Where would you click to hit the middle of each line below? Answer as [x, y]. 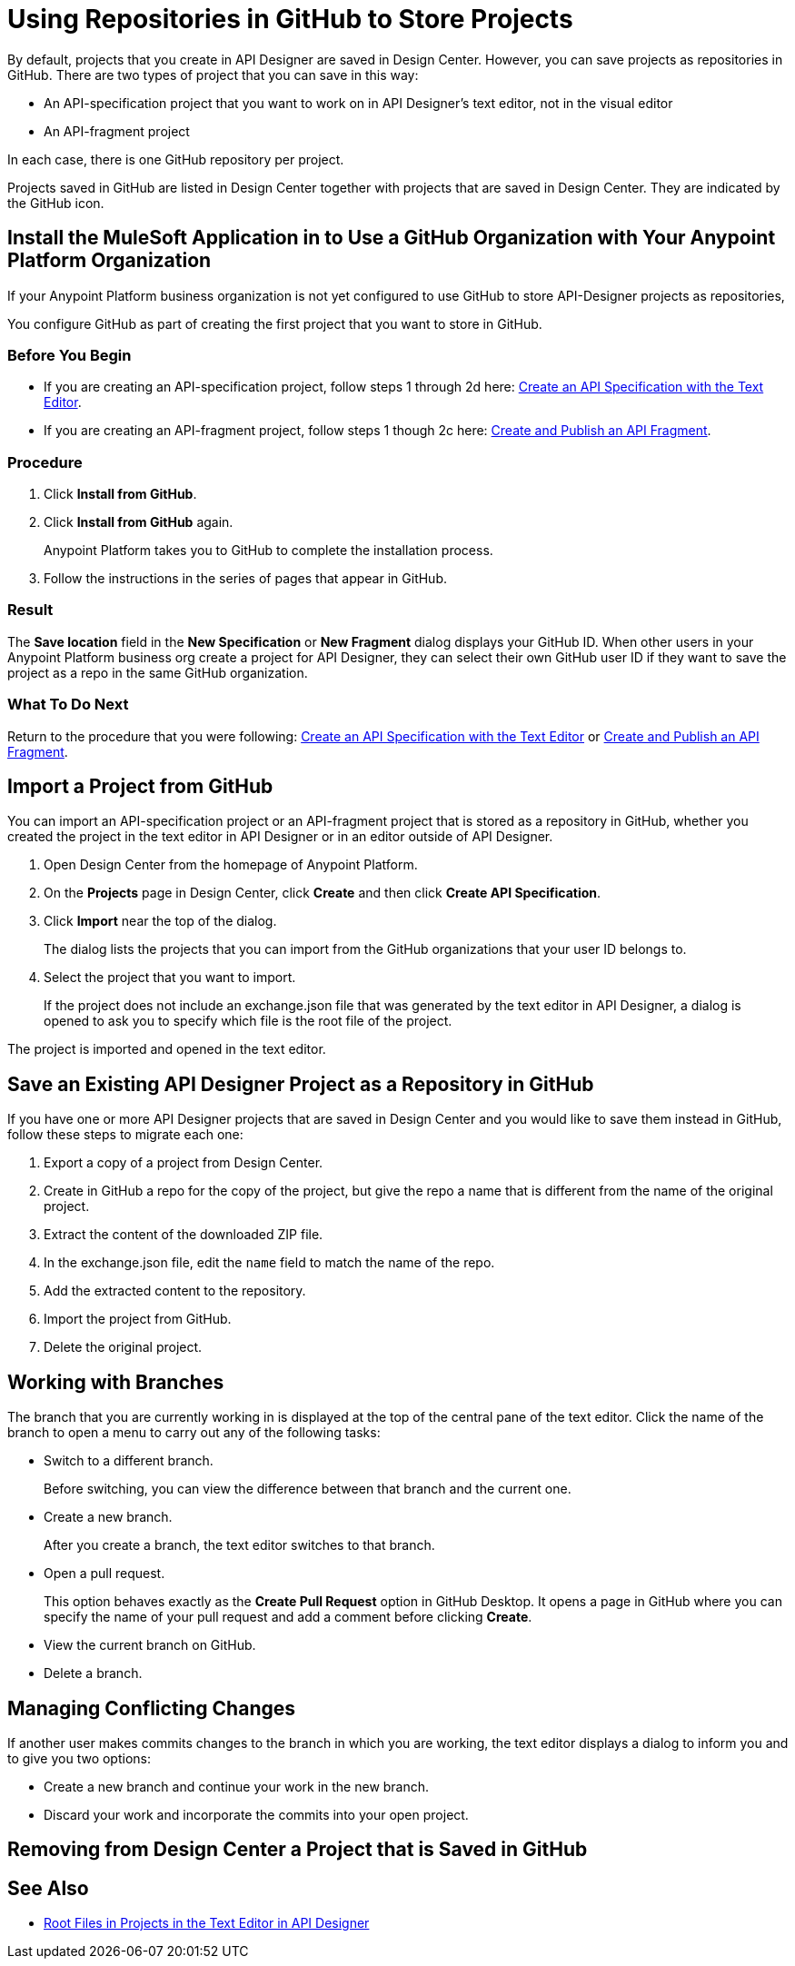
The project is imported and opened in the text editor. [167, 1049]
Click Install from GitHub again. [139, 522]
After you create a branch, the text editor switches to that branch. [239, 1545]
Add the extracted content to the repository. [175, 1291]
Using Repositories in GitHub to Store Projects [290, 19]
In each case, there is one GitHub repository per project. [176, 159]
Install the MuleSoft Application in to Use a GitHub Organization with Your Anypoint [392, 238]
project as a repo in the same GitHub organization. [158, 672]
